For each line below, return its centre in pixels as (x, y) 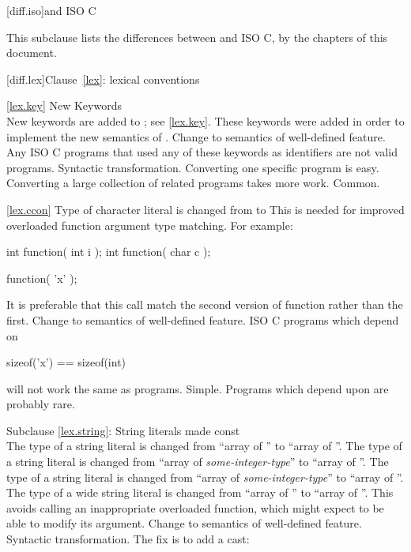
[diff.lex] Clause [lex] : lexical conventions (103, 79)
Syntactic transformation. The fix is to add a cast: (128, 539)
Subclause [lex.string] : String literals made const (123, 430)
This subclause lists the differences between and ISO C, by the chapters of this (197, 37)
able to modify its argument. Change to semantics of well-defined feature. (184, 523)
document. (32, 53)
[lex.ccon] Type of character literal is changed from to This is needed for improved (205, 209)
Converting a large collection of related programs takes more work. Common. (193, 183)
